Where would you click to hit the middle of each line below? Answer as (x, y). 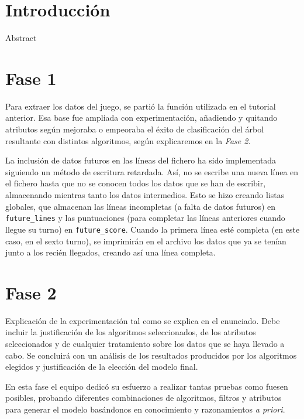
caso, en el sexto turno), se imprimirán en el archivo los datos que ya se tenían (146, 241)
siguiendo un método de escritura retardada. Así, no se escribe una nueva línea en (152, 171)
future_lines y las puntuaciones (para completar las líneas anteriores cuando (145, 218)
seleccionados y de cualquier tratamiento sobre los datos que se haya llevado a (145, 343)
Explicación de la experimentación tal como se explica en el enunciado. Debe (143, 320)
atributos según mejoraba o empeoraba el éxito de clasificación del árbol (135, 129)
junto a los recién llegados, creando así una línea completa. (110, 252)
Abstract (21, 38)
